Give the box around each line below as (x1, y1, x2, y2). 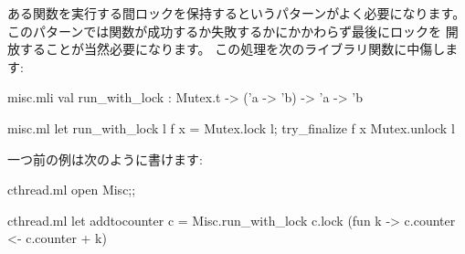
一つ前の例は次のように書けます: (7, 149, 203, 168)
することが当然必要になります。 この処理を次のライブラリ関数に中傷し (19, 39, 446, 58)
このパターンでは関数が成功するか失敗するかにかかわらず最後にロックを (7, 21, 442, 40)
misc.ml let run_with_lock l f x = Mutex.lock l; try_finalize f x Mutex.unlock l (7, 118, 455, 137)
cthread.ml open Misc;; (7, 180, 136, 199)
